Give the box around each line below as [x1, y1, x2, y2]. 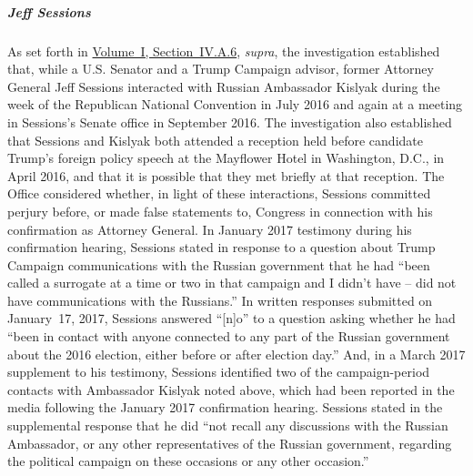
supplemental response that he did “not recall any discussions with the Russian [7, 416, 448, 435]
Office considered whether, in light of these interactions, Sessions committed [7, 184, 431, 203]
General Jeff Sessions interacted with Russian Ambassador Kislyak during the [7, 76, 440, 96]
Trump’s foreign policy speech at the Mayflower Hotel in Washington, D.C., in [7, 148, 445, 167]
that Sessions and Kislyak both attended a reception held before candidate [7, 130, 423, 149]
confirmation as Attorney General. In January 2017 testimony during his [7, 219, 412, 238]
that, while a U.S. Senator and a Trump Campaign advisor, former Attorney [7, 59, 434, 78]
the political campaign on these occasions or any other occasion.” [7, 451, 369, 471]
